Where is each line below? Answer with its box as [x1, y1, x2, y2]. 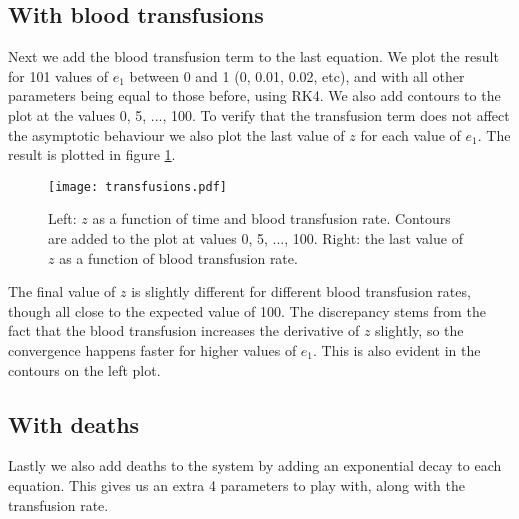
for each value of [360, 124, 461, 145]
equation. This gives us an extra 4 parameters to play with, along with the [8, 474, 465, 495]
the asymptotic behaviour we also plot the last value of [8, 124, 345, 145]
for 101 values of [8, 65, 109, 86]
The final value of [8, 281, 116, 302]
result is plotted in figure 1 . [8, 144, 176, 165]
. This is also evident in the [313, 339, 481, 360]
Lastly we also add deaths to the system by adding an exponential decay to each [8, 455, 502, 476]
